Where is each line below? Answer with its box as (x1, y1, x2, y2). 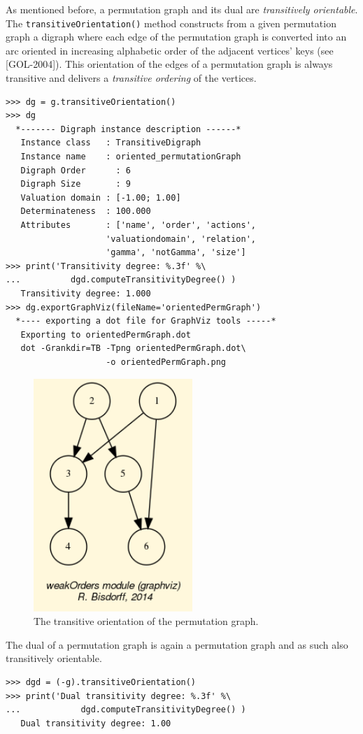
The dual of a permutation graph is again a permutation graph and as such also (6, 637, 348, 652)
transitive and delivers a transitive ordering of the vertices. (6, 71, 257, 85)
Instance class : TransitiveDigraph (20, 138, 201, 148)
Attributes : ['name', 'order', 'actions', (20, 220, 256, 230)
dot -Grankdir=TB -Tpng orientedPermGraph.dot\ (20, 343, 246, 354)
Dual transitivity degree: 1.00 (20, 718, 171, 728)
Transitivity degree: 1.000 (20, 288, 151, 298)
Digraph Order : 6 (20, 165, 131, 175)
